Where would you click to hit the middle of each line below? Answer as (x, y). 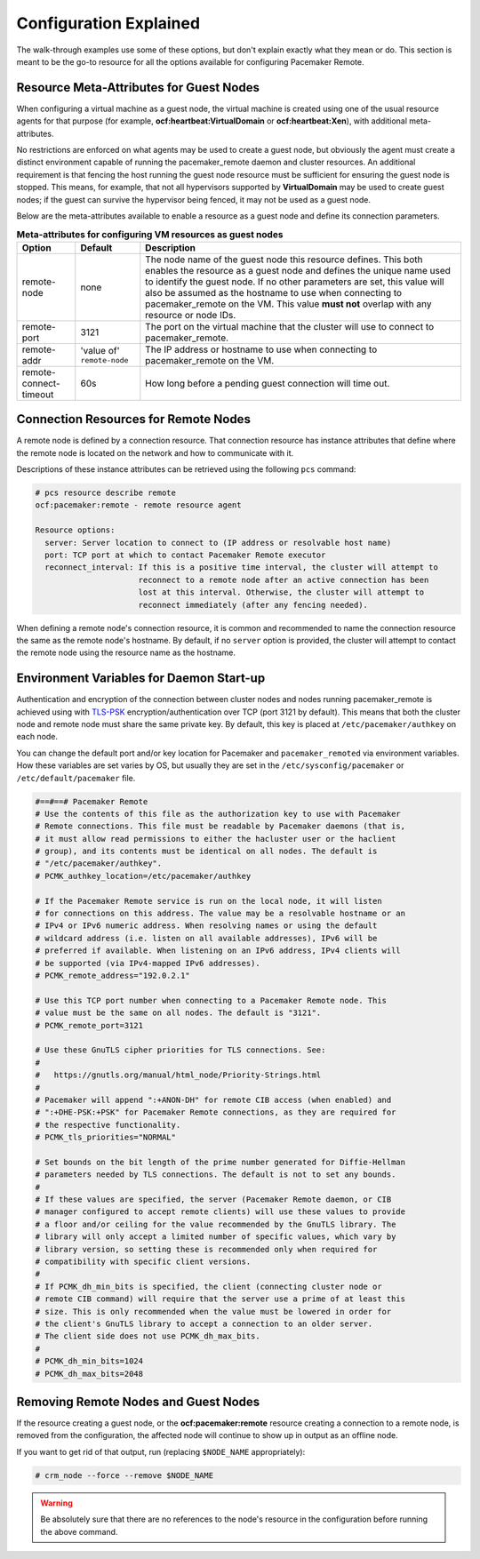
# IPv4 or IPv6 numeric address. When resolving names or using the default (206, 926)
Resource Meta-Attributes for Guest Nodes (138, 88)
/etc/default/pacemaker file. (76, 778)
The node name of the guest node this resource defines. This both (284, 260)
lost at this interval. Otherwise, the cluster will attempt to (281, 592)
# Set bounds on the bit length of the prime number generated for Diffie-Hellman (220, 1162)
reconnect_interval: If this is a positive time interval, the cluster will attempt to (242, 568)
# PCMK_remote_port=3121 (89, 1025)
